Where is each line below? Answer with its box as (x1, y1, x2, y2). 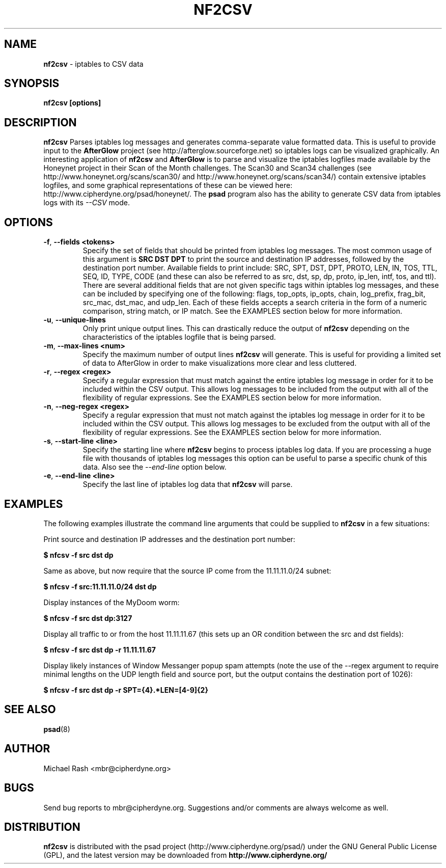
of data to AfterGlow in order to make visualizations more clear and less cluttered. (82, 359, 357, 368)
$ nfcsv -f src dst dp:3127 (43, 613, 132, 622)
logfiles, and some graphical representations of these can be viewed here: (43, 181, 293, 190)
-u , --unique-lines (43, 315, 106, 324)
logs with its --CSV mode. (43, 198, 130, 207)
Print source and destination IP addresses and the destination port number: (43, 534, 295, 544)
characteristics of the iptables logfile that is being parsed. (82, 333, 276, 342)
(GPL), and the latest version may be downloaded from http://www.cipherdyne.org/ (43, 851, 327, 860)
